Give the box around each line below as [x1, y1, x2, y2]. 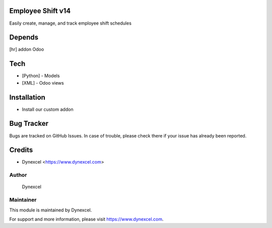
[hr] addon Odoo [9, 46, 44, 52]
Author [9, 172, 27, 179]
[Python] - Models [22, 73, 60, 79]
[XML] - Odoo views [22, 80, 64, 86]
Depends [9, 33, 39, 42]
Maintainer [9, 196, 37, 203]
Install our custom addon [22, 106, 74, 112]
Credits [9, 146, 33, 155]
